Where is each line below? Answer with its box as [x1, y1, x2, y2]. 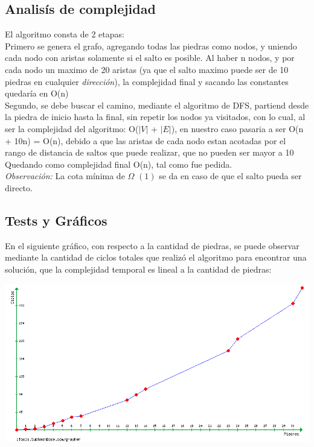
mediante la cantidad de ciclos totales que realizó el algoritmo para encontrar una [5, 251, 307, 264]
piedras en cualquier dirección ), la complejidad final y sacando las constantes [5, 75, 289, 87]
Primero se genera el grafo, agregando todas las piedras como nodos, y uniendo [5, 39, 297, 52]
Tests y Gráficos [5, 211, 107, 229]
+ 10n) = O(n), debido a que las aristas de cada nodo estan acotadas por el [5, 134, 286, 147]
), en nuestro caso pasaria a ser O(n [171, 122, 304, 135]
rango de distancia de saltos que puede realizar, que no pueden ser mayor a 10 [5, 146, 294, 159]
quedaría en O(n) [5, 87, 69, 100]
